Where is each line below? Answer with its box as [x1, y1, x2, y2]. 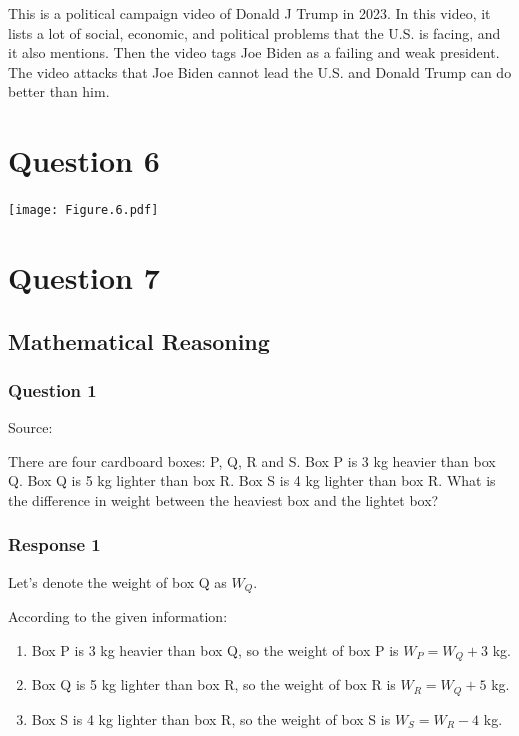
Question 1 [8, 377, 97, 402]
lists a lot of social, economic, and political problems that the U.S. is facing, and [8, 22, 501, 43]
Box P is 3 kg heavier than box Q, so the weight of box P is [31, 639, 399, 660]
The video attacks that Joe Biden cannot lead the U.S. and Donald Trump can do [8, 61, 512, 82]
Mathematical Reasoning [8, 325, 270, 356]
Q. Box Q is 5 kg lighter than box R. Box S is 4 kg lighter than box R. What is [8, 470, 496, 491]
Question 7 [8, 256, 160, 297]
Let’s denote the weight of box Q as [8, 571, 227, 592]
